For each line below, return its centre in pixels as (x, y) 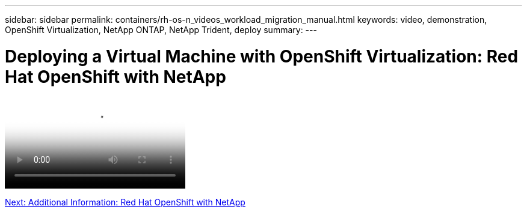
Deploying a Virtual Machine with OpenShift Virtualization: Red (262, 56)
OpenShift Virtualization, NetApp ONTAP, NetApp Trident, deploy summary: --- (161, 30)
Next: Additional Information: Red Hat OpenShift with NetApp (125, 202)
